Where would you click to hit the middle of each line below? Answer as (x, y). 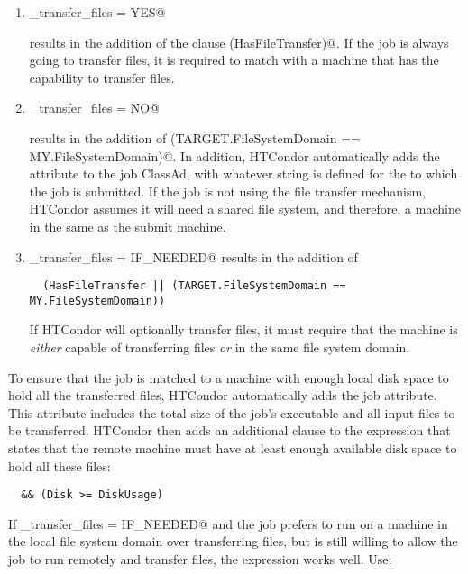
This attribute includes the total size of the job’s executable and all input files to (232, 412)
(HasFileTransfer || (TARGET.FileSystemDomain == (194, 286)
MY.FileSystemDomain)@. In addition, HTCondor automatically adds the (234, 155)
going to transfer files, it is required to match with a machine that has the (234, 60)
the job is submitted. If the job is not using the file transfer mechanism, (228, 191)
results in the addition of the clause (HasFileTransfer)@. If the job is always (239, 42)
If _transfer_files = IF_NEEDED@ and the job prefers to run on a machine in (228, 523)
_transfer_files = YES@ (97, 12)
